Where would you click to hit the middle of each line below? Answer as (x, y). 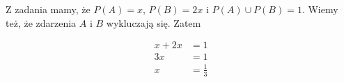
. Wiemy (320, 9)
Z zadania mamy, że (48, 9)
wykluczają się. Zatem (154, 22)
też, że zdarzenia (41, 22)
